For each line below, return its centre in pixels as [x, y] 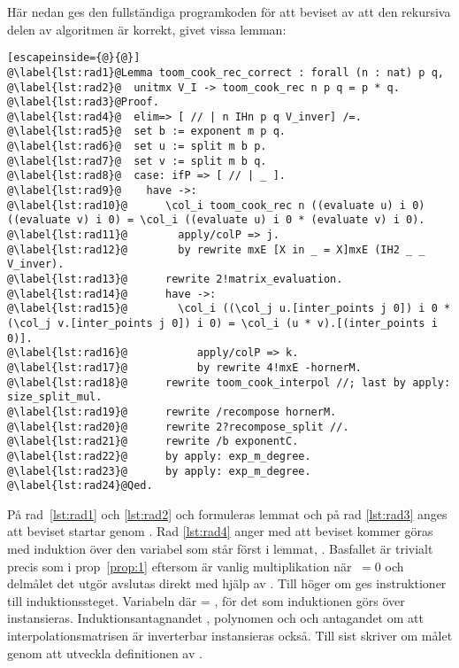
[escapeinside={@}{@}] [74, 58]
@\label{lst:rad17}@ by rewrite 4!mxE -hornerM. [184, 367]
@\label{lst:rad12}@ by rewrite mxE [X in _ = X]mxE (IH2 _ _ [216, 249]
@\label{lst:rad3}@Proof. [83, 102]
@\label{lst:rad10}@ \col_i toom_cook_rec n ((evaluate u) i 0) [216, 205]
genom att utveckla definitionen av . [105, 652]
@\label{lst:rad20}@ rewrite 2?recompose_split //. [178, 427]
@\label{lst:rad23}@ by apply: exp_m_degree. [159, 471]
